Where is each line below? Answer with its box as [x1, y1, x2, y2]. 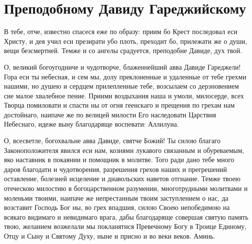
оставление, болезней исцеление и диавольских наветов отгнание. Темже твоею [4, 173, 241, 184]
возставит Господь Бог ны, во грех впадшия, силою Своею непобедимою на [4, 202, 230, 212]
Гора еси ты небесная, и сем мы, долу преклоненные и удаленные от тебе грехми [4, 71, 247, 81]
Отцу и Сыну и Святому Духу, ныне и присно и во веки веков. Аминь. [4, 231, 215, 241]
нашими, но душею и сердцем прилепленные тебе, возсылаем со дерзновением [4, 81, 239, 91]
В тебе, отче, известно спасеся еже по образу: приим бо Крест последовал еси [4, 26, 237, 37]
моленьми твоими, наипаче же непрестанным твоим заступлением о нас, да [4, 192, 229, 203]
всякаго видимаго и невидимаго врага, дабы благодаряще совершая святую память [4, 211, 249, 222]
